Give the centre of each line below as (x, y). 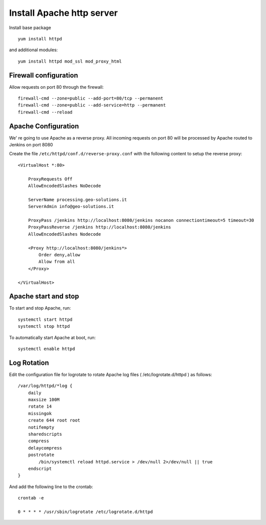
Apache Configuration (44, 126)
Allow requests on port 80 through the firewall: (56, 87)
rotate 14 (40, 406)
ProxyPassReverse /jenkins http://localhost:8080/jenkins (100, 227)
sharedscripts (45, 434)
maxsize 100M (44, 400)
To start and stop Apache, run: (40, 308)
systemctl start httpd (45, 319)
